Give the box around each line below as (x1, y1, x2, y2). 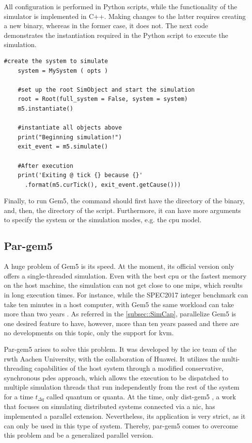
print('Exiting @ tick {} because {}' (17, 172, 143, 179)
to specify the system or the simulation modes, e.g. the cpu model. (4, 214, 202, 225)
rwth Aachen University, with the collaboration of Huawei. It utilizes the (4, 353, 220, 363)
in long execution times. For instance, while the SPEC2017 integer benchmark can (4, 290, 248, 300)
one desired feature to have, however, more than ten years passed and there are (4, 318, 239, 328)
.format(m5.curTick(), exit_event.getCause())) (24, 181, 181, 188)
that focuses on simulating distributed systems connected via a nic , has (4, 401, 215, 411)
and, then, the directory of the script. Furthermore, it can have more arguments (4, 205, 241, 215)
